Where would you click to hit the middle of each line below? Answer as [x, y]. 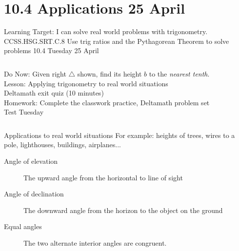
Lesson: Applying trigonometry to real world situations [86, 83]
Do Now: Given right [35, 73]
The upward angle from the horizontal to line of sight [103, 177]
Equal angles [23, 226]
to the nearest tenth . [179, 73]
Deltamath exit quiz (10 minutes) [54, 93]
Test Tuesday [24, 112]
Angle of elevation [31, 161]
